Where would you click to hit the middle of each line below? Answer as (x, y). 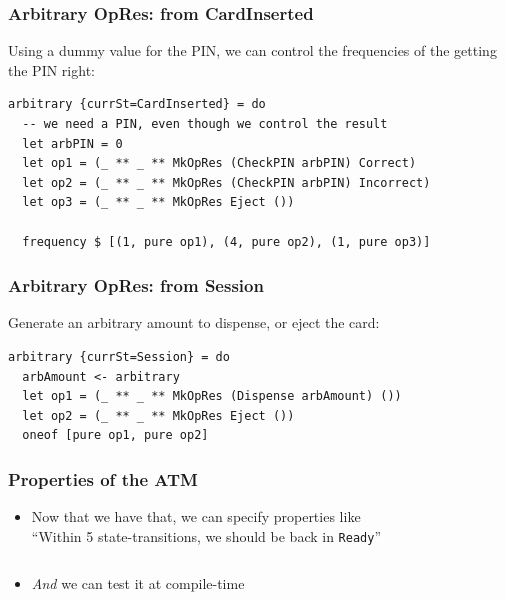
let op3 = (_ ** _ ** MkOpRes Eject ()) (158, 202)
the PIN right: (51, 69)
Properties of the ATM (103, 478)
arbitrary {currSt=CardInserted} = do (137, 104)
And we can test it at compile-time (138, 583)
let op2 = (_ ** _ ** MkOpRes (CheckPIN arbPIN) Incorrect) (226, 182)
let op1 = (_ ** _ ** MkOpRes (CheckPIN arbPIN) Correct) (219, 163)
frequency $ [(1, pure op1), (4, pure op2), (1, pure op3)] (226, 241)
